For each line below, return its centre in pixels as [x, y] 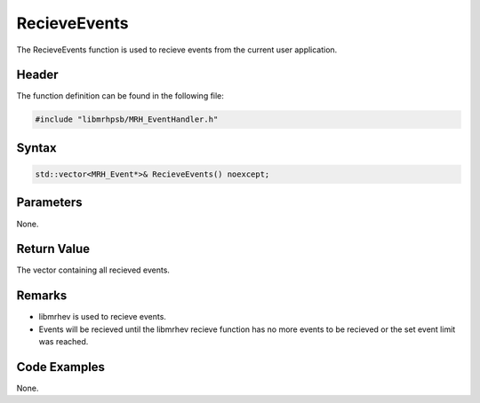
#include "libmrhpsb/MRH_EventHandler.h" [127, 119]
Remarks [42, 296]
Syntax [36, 148]
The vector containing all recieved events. [93, 270]
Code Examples [61, 367]
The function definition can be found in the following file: [120, 96]
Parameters [49, 203]
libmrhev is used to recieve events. [102, 317]
